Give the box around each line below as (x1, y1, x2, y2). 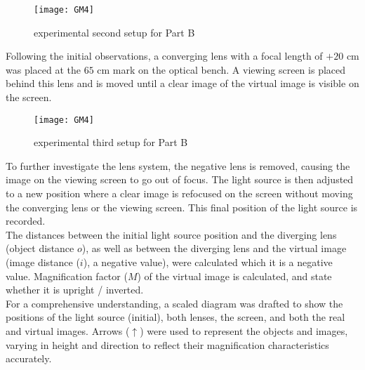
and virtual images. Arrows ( (6, 324, 130, 338)
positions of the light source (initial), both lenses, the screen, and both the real (6, 310, 345, 324)
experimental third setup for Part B (34, 135, 188, 150)
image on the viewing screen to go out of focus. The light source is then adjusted (6, 172, 354, 187)
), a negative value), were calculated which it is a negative (83, 255, 333, 270)
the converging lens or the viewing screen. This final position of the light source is (6, 199, 358, 214)
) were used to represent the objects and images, (140, 324, 348, 338)
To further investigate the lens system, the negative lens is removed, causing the (6, 158, 350, 173)
